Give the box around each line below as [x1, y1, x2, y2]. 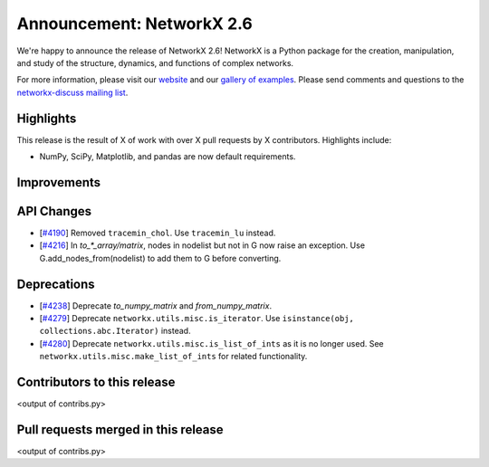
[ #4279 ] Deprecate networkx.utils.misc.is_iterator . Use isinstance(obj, [39, 313, 355, 324]
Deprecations [16, 276, 95, 291]
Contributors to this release [16, 375, 176, 389]
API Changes [16, 204, 92, 219]
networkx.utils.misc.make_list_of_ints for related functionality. [39, 351, 308, 362]
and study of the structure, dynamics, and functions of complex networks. [16, 57, 294, 68]
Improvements [16, 175, 101, 190]
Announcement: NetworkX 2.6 [16, 14, 254, 33]
